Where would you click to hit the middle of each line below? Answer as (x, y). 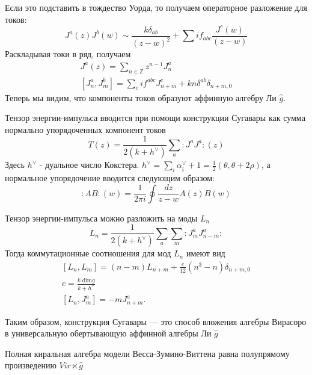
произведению (31, 365)
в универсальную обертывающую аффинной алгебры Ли (108, 333)
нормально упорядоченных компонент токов (85, 129)
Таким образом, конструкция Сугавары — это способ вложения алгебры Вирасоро (156, 321)
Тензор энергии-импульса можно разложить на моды (101, 218)
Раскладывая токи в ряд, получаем (68, 54)
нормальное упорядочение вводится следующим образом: (110, 178)
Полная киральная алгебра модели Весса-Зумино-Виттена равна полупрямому (147, 353)
